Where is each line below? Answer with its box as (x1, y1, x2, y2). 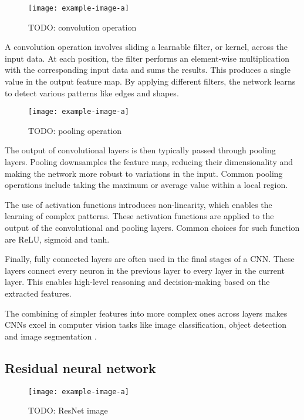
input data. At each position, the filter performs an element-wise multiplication (5, 52, 289, 64)
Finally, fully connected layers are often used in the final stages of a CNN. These (5, 253, 295, 265)
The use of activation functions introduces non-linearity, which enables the (5, 198, 272, 210)
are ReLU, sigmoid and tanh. (5, 233, 110, 245)
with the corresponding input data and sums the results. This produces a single (5, 63, 291, 76)
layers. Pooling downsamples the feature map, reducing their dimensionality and (5, 156, 293, 168)
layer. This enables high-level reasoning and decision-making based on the (5, 275, 270, 288)
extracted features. (5, 287, 72, 299)
